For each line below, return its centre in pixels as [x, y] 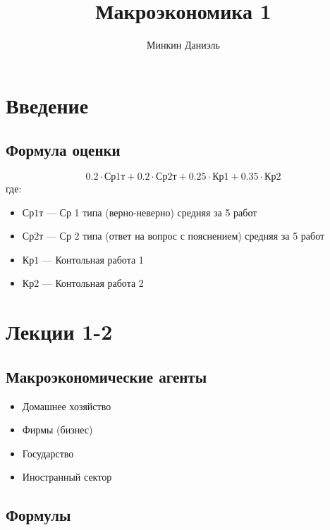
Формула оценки [63, 150]
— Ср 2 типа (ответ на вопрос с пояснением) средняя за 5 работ [185, 236]
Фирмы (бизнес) [57, 430]
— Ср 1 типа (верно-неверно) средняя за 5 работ [152, 212]
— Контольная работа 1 [93, 259]
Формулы [38, 515]
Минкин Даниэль [183, 45]
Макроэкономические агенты [106, 376]
